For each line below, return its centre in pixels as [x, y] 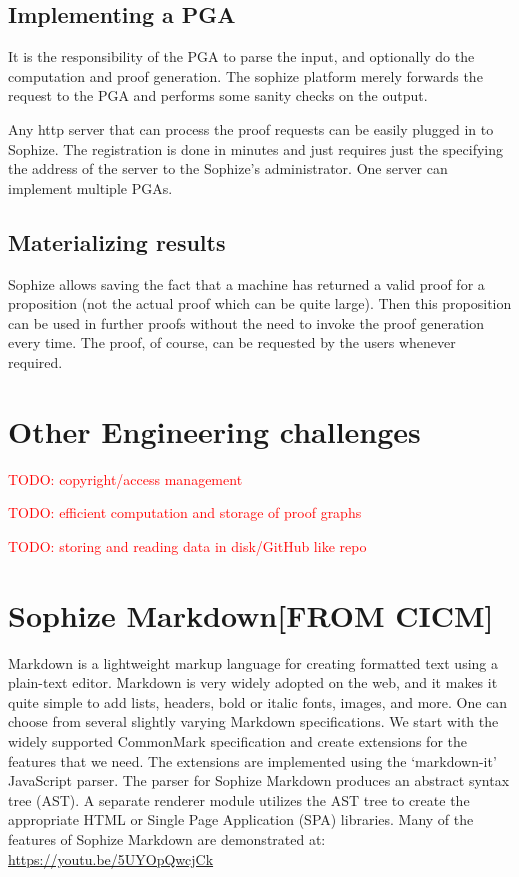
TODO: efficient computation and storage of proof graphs [185, 512]
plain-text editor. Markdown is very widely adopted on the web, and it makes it [253, 682]
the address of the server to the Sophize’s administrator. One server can [228, 168]
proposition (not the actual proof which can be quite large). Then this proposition [260, 303]
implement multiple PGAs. [90, 187]
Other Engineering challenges [214, 430]
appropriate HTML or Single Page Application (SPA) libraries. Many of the [241, 819]
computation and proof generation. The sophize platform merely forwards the [245, 75]
